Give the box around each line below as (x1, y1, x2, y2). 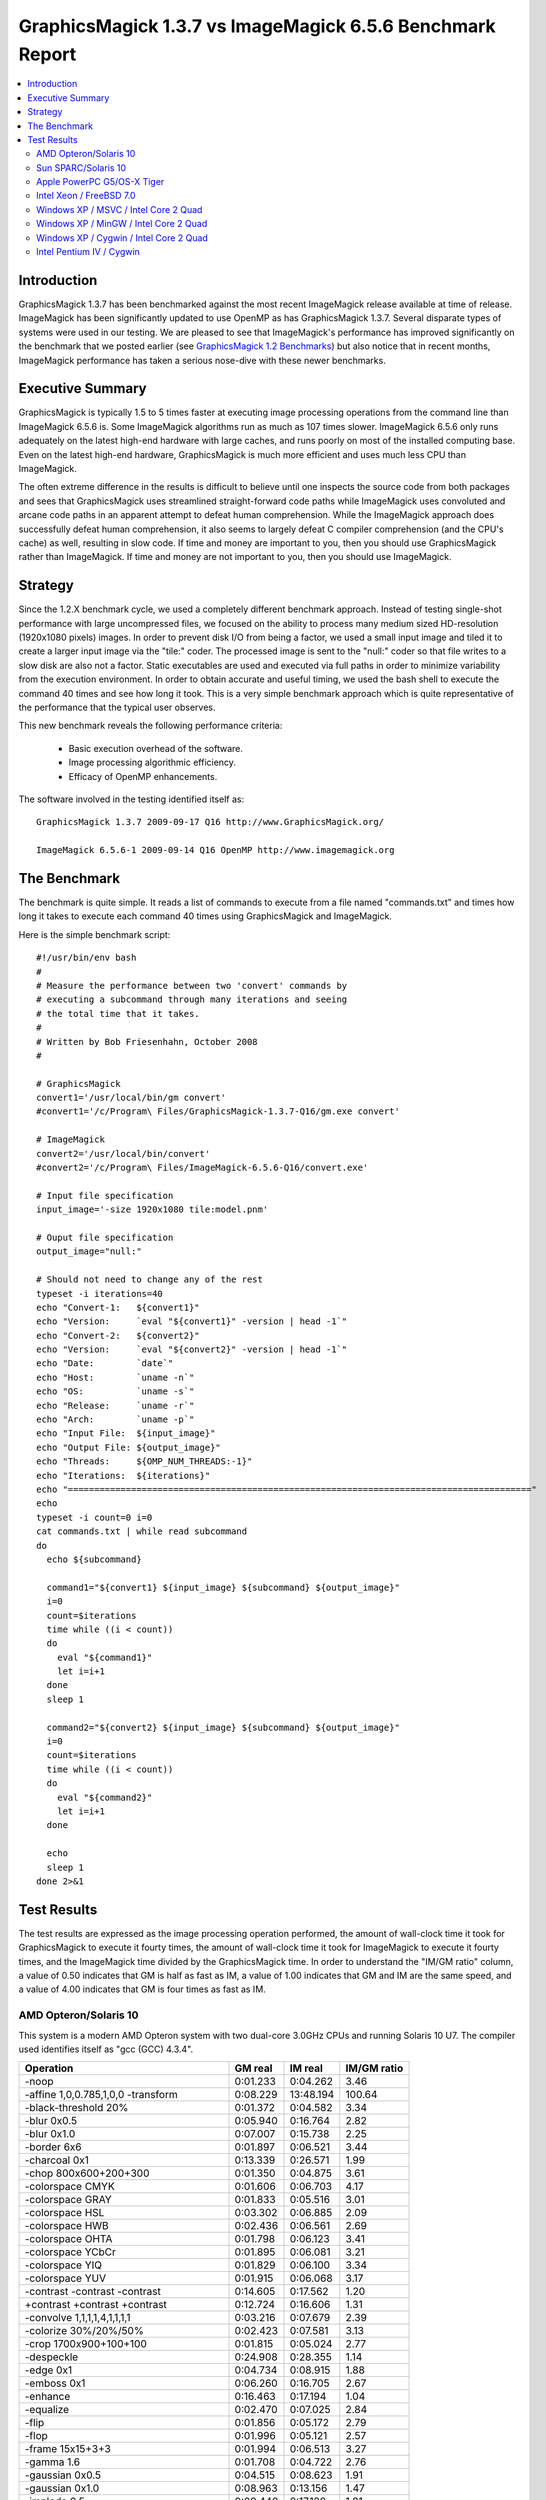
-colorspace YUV (24, 2271, 107, 2285)
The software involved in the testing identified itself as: (18, 793, 245, 805)
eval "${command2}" (56, 1791, 153, 1803)
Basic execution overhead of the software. (68, 742, 244, 754)
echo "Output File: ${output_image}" (36, 1441, 222, 1453)
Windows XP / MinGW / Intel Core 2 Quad (36, 218, 208, 230)
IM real (289, 2061, 324, 2075)
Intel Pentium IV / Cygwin (36, 246, 140, 258)
